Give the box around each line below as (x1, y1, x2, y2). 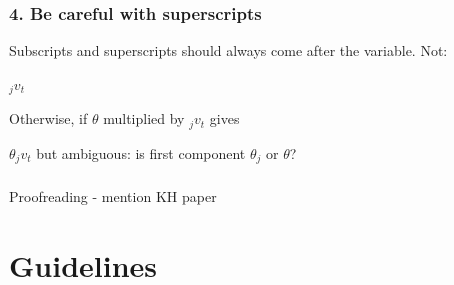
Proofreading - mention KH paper (9, 186, 217, 207)
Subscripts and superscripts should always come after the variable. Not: (9, 40, 448, 61)
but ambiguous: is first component (36, 142, 246, 163)
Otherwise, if (9, 108, 88, 129)
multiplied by (103, 108, 185, 129)
